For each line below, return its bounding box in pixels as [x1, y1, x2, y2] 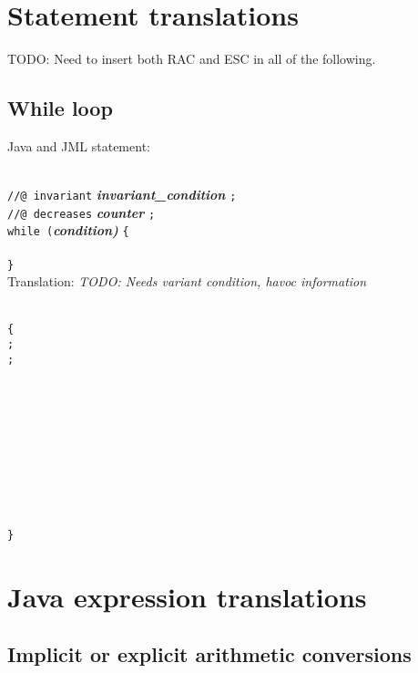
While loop [7, 94, 113, 122]
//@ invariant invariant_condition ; [7, 185, 237, 204]
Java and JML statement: [7, 136, 150, 155]
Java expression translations [7, 577, 367, 615]
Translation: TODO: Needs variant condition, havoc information [7, 272, 367, 291]
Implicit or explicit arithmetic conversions [7, 640, 412, 668]
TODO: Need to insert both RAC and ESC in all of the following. [7, 49, 376, 68]
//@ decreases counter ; [7, 202, 156, 222]
